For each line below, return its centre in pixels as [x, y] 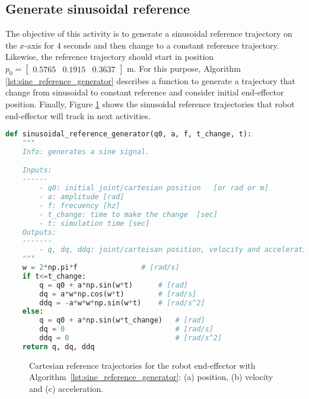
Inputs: [37, 170]
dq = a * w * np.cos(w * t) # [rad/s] [118, 294]
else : [33, 312]
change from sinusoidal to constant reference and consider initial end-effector [145, 92]
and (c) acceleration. [66, 388]
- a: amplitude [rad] [82, 197]
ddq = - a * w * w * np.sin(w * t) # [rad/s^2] [122, 303]
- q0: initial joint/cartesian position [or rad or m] [154, 188]
